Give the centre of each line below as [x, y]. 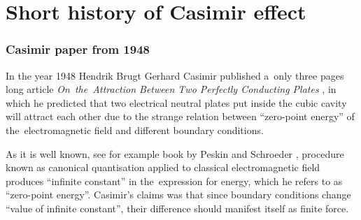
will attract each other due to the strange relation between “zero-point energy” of [180, 116]
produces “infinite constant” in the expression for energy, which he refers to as [174, 181]
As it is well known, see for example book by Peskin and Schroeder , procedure [175, 153]
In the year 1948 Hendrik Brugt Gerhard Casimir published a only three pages [175, 75]
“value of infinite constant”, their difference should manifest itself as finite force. [177, 208]
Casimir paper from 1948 [78, 49]
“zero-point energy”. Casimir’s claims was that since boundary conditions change [178, 195]
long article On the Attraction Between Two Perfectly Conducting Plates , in [171, 89]
